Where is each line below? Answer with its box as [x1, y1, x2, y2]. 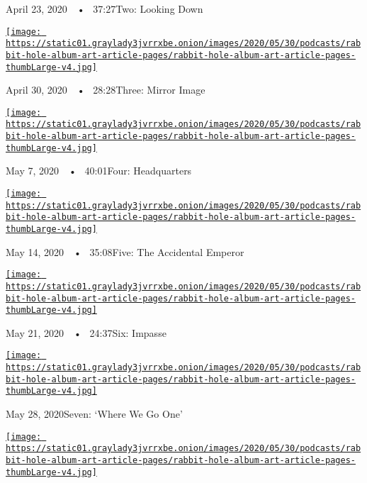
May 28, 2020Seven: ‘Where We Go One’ [6, 406, 183, 421]
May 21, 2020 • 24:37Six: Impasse [6, 325, 166, 340]
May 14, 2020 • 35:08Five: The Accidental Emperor [6, 244, 244, 259]
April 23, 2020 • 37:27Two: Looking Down [6, 1, 203, 16]
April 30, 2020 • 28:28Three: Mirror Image [6, 82, 205, 97]
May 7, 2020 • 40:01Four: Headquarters [6, 163, 192, 178]
